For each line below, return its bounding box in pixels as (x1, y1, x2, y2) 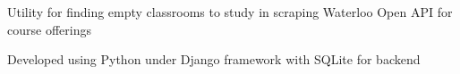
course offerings (7, 20, 91, 38)
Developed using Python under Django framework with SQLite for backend (7, 50, 421, 69)
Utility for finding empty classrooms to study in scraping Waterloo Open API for (7, 3, 453, 21)
